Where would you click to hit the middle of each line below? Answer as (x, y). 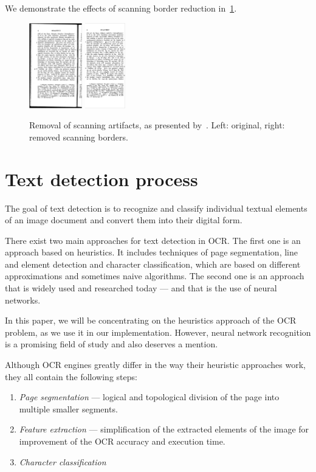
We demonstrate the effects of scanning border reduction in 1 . (121, 8)
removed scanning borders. (79, 137)
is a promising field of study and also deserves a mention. (112, 344)
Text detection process (101, 179)
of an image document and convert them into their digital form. (124, 220)
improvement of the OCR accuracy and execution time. (122, 441)
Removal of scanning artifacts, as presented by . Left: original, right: (157, 125)
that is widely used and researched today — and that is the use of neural (141, 288)
